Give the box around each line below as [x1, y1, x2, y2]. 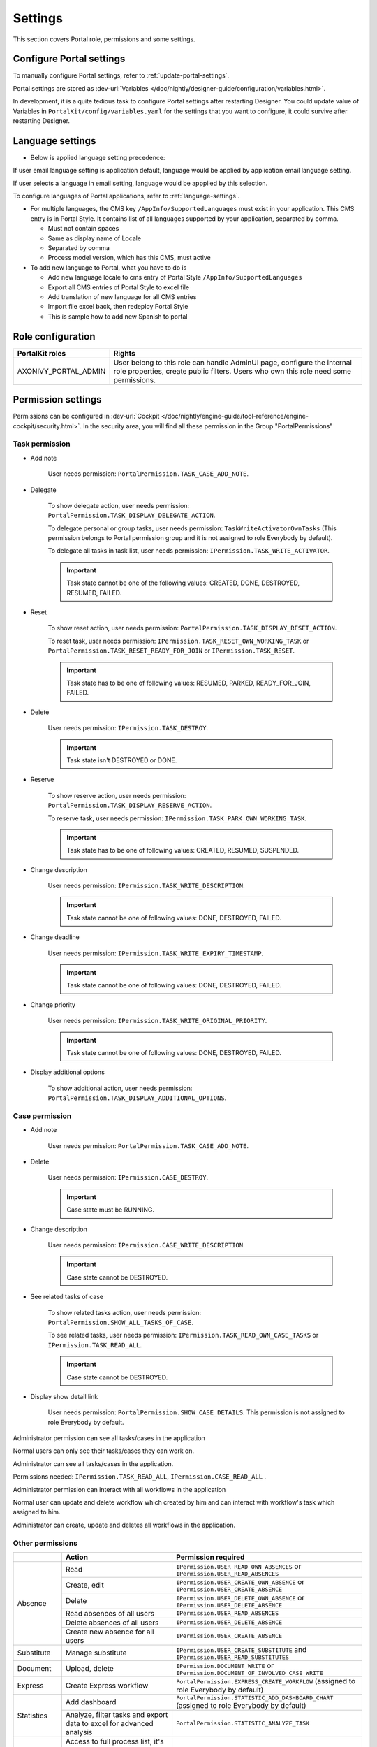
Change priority [30, 1000, 76, 1009]
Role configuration [13, 331, 96, 342]
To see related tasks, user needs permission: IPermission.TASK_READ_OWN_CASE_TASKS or [47, 1331, 319, 1340]
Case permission [13, 1111, 72, 1121]
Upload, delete [65, 1664, 114, 1674]
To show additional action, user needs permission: [47, 1084, 193, 1092]
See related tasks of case [30, 1293, 104, 1301]
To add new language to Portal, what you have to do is [30, 263, 187, 272]
